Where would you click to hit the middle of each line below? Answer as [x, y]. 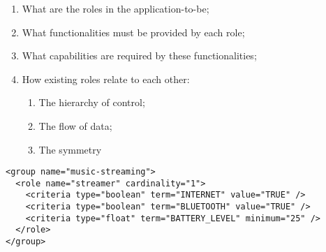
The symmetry [70, 149]
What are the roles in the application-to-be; [116, 8]
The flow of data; [75, 125]
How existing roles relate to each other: [106, 79]
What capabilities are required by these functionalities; [139, 55]
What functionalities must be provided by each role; [133, 32]
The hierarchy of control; [92, 102]
